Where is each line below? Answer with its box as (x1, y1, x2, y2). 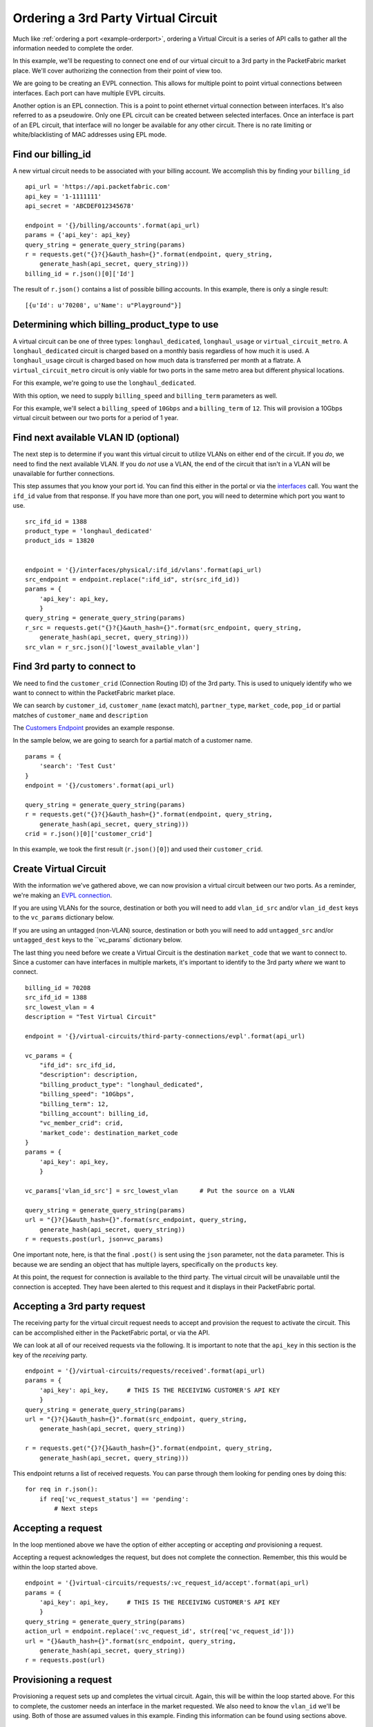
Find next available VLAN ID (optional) (12, 432, 180, 443)
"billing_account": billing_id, (39, 1109, 149, 1117)
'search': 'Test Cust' (39, 762, 117, 770)
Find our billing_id (12, 149, 91, 160)
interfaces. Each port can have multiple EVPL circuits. (12, 88, 166, 97)
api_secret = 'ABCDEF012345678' (25, 202, 135, 210)
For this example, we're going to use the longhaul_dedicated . (12, 379, 196, 387)
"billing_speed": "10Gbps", (39, 1090, 135, 1098)
